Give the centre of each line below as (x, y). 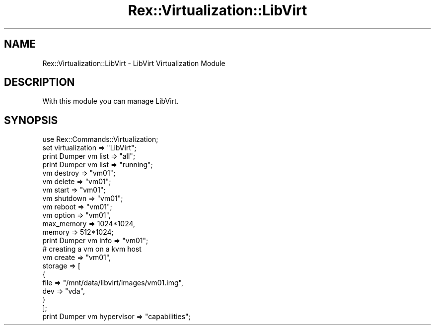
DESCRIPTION (39, 82)
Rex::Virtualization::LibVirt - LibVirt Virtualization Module (134, 63)
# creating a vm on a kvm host (92, 249)
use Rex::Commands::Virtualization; (100, 139)
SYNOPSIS (31, 120)
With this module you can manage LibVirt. (110, 101)
